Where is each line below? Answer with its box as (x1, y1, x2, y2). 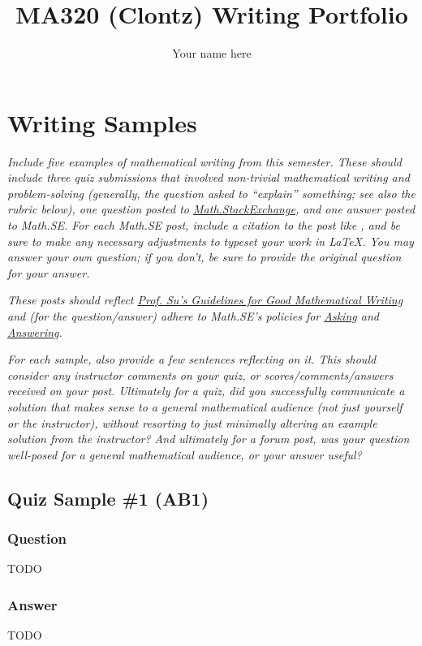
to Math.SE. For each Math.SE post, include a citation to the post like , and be (7, 217, 400, 234)
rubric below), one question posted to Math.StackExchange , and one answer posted (7, 200, 416, 217)
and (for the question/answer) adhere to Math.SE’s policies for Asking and (7, 308, 379, 324)
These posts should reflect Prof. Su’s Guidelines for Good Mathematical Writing (7, 291, 403, 308)
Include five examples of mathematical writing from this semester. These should (7, 153, 402, 170)
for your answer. (7, 264, 90, 281)
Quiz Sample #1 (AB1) (7, 485, 209, 510)
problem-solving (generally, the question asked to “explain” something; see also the (7, 184, 416, 201)
